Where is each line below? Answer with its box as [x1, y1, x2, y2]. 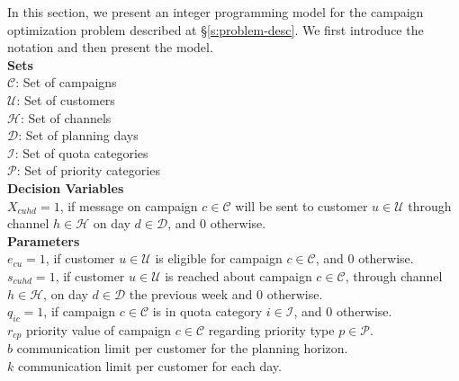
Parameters [7, 231, 80, 250]
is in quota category [152, 302, 263, 321]
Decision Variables [7, 178, 124, 197]
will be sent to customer [235, 196, 368, 215]
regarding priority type [208, 320, 335, 339]
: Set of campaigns [15, 73, 117, 92]
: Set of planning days [18, 126, 139, 145]
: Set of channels [20, 108, 112, 127]
